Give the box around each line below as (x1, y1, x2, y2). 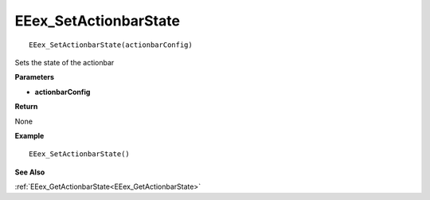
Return (14, 102, 38, 112)
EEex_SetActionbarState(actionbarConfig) (29, 40, 193, 49)
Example (14, 131, 45, 140)
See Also (14, 167, 45, 177)
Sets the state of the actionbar (14, 57, 115, 67)
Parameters (14, 73, 55, 82)
